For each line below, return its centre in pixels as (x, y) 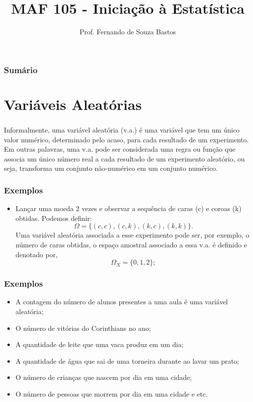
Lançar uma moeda (44, 208)
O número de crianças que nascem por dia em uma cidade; (104, 377)
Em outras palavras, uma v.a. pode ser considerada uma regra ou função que (120, 149)
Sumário (21, 69)
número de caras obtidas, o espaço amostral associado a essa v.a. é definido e (131, 244)
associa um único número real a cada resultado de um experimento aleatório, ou (125, 158)
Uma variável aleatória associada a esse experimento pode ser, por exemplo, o (132, 235)
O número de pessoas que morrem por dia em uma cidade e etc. (112, 393)
